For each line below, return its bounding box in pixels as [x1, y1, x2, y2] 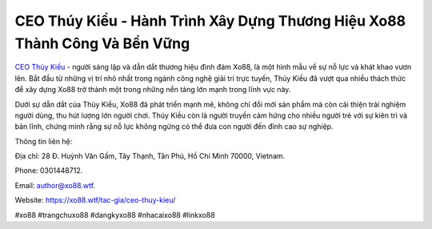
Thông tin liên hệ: [14, 136, 73, 146]
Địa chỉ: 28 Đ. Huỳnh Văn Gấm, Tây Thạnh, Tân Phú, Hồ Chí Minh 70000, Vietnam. [14, 151, 286, 161]
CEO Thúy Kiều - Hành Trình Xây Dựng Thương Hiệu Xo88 [14, 12, 406, 30]
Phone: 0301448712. [14, 166, 83, 175]
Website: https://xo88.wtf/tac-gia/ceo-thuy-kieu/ [14, 195, 176, 205]
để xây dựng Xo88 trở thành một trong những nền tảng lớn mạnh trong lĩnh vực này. [14, 85, 291, 94]
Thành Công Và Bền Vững [14, 34, 190, 52]
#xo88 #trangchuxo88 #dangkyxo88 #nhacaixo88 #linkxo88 [14, 210, 215, 219]
